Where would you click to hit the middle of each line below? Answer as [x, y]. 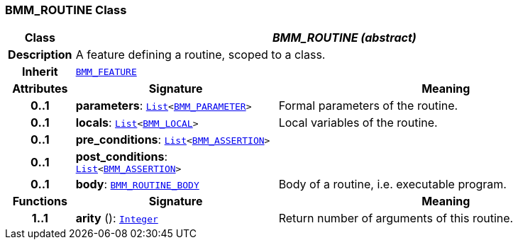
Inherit [40, 72]
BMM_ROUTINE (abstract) [344, 38]
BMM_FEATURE [106, 72]
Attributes [40, 89]
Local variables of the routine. [358, 123]
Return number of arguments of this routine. [396, 218]
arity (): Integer [117, 218]
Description [40, 55]
